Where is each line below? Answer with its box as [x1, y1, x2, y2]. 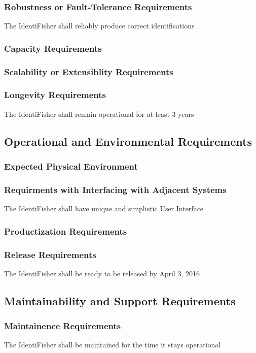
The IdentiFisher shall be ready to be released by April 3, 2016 [4, 268, 200, 278]
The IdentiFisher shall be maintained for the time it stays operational [4, 339, 221, 350]
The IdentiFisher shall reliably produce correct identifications [4, 20, 195, 31]
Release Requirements [4, 248, 96, 261]
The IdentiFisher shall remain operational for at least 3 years [4, 108, 194, 119]
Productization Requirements [4, 224, 127, 237]
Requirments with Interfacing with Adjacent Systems [4, 183, 227, 196]
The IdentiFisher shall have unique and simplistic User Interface [4, 203, 204, 214]
